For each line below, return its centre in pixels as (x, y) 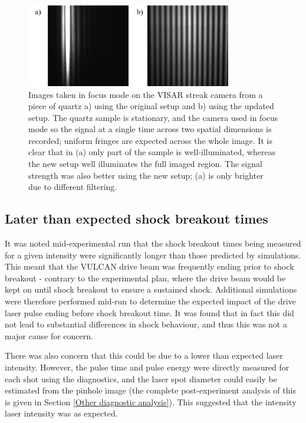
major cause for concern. (49, 335)
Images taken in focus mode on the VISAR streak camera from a (146, 94)
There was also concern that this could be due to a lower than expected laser (144, 355)
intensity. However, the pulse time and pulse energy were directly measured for (147, 367)
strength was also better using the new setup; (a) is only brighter (146, 175)
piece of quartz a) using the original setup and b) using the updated (151, 106)
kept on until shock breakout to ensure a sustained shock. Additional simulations (151, 289)
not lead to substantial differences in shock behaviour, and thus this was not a (146, 324)
